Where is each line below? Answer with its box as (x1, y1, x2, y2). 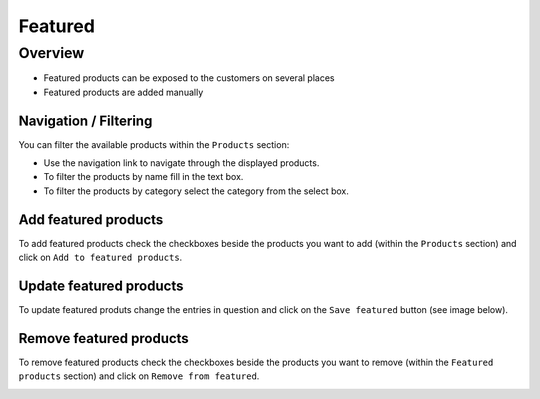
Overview (18, 44, 85, 62)
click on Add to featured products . (18, 251, 183, 264)
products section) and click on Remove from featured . (18, 370, 260, 382)
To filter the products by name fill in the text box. (43, 171, 244, 183)
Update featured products (18, 277, 184, 294)
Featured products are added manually (43, 86, 204, 98)
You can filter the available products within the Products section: (18, 138, 290, 150)
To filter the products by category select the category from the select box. (43, 185, 349, 197)
